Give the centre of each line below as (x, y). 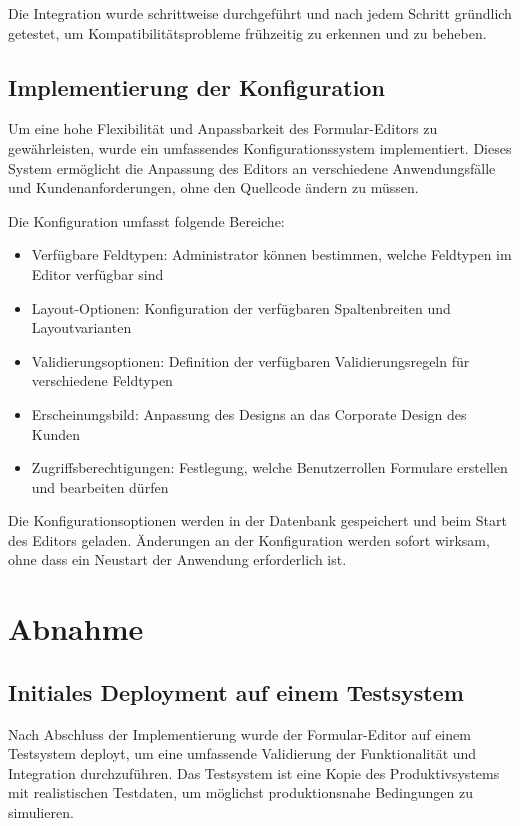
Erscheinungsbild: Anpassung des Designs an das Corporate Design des (249, 413)
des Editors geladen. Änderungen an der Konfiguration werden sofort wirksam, (249, 539)
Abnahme (76, 628)
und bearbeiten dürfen (100, 486)
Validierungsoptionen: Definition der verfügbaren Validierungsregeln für (250, 360)
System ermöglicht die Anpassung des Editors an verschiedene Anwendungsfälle (252, 167)
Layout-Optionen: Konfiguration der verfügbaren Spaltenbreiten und (241, 307)
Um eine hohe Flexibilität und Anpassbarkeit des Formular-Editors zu (223, 128)
